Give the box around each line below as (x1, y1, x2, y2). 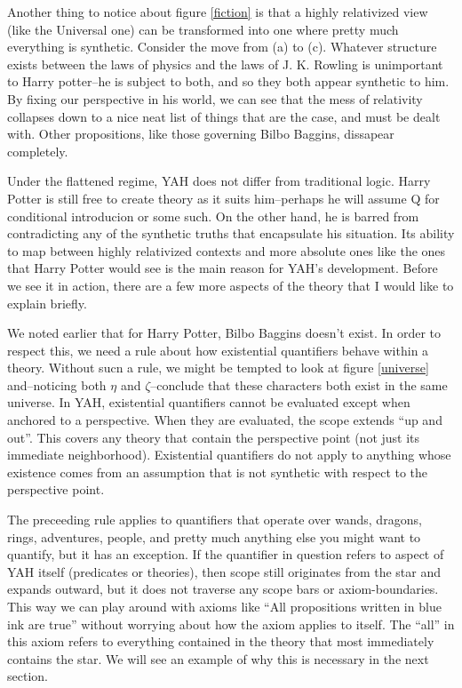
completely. (7, 141, 68, 160)
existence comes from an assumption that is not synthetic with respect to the (7, 462, 428, 481)
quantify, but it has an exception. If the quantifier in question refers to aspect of (7, 545, 444, 564)
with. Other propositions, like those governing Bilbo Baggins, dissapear (7, 124, 394, 143)
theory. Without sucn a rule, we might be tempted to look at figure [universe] (7, 358, 429, 377)
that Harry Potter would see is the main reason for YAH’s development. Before (7, 259, 438, 277)
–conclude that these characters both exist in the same (150, 375, 448, 394)
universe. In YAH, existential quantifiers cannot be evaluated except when (7, 393, 410, 412)
